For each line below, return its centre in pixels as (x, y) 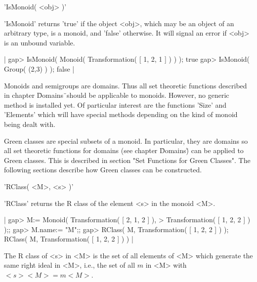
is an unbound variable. (40, 42)
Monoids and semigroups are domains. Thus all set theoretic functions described (126, 85)
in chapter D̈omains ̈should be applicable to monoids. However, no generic (117, 95)
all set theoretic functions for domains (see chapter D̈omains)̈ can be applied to (124, 150)
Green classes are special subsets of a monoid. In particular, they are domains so (126, 141)
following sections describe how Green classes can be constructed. (103, 170)
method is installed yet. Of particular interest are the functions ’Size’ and (115, 104)
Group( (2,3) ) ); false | (39, 68)
